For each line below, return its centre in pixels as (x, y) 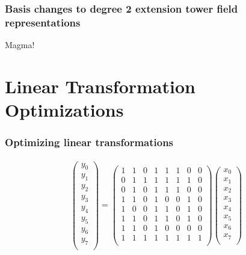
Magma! (20, 45)
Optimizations (64, 110)
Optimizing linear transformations (89, 142)
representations (43, 22)
